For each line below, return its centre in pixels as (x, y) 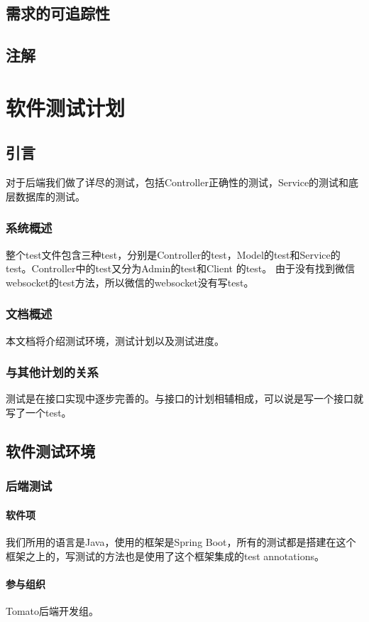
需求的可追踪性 (58, 13)
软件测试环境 (50, 450)
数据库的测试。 (50, 196)
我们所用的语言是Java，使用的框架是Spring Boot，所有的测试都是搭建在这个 (181, 541)
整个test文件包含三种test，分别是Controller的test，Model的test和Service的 (173, 254)
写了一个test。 (39, 412)
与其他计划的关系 (52, 372)
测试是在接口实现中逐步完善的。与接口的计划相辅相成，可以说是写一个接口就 (184, 398)
